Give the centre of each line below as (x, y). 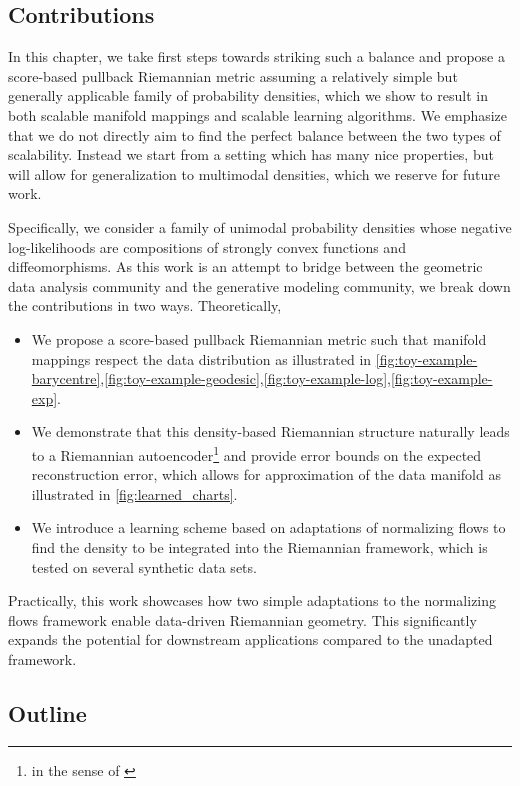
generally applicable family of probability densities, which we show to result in (248, 95)
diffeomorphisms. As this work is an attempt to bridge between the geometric (245, 266)
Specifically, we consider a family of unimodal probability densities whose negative (260, 226)
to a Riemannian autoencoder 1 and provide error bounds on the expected (256, 453)
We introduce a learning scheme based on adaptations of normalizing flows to (268, 527)
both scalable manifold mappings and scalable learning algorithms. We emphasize (258, 114)
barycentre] (66, 378)
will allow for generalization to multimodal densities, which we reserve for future (254, 173)
